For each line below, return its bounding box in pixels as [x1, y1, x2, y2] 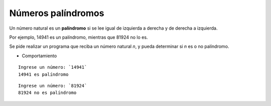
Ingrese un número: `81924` [18, 83, 87, 88]
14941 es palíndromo [18, 71, 69, 77]
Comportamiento [22, 53, 57, 59]
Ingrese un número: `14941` [18, 64, 87, 70]
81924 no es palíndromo [18, 90, 77, 95]
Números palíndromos [9, 8, 104, 19]
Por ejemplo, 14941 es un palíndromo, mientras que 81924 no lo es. [9, 34, 148, 40]
